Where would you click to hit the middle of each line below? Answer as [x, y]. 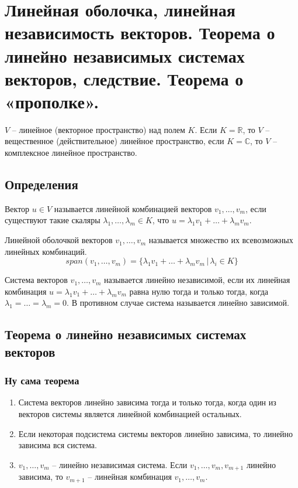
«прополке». [52, 101]
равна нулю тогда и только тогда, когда [199, 291]
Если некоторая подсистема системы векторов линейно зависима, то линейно [156, 433]
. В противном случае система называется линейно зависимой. [178, 303]
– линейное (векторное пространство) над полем [98, 129]
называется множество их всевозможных [221, 240]
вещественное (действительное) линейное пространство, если [115, 141]
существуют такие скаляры [53, 220]
